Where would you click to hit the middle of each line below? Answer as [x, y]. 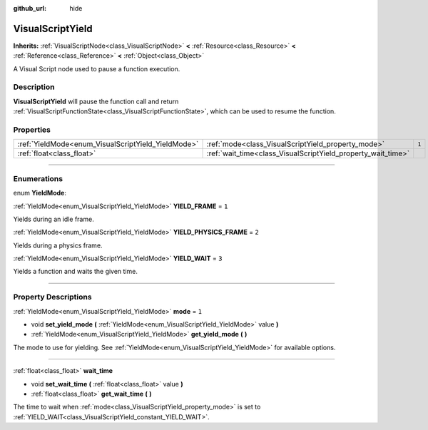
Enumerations [38, 178]
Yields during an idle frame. [53, 219]
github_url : [30, 8]
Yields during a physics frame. [58, 245]
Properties [32, 130]
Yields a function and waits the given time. [76, 272]
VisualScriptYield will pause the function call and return [96, 101]
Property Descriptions [52, 297]
